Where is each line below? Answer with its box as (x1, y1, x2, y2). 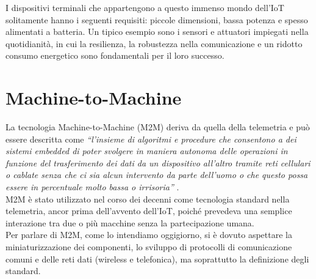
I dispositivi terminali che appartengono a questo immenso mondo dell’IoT (5, 1, 284, 13)
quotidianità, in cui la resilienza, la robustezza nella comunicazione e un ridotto (5, 37, 303, 50)
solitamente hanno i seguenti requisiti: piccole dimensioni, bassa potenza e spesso (5, 13, 308, 26)
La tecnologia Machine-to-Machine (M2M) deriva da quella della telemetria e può (5, 121, 310, 133)
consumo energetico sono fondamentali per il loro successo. (5, 49, 224, 62)
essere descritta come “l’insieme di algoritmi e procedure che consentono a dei (5, 132, 296, 145)
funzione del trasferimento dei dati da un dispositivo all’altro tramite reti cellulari (5, 156, 311, 169)
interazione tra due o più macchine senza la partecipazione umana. (5, 216, 254, 229)
